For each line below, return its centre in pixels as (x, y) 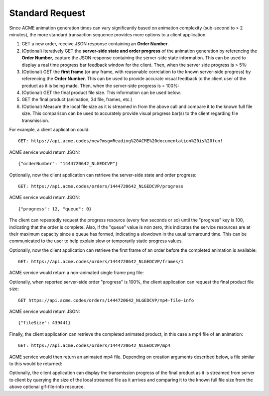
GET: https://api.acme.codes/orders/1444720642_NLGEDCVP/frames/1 (101, 262)
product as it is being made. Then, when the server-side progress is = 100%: (100, 86)
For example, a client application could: (49, 130)
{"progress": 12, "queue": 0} (55, 209)
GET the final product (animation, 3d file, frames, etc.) (77, 99)
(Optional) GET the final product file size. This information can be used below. (101, 93)
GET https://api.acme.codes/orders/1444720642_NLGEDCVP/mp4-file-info (106, 300)
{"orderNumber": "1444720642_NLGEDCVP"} (68, 164)
